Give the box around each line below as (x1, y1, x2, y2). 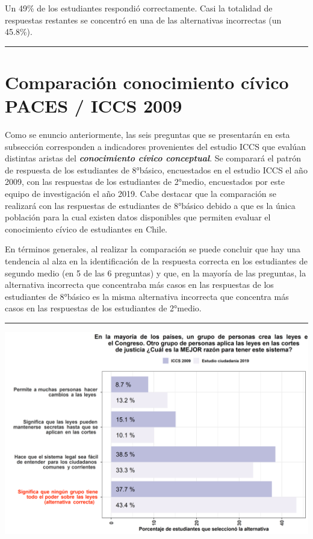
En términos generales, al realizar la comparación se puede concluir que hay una (5, 243, 301, 255)
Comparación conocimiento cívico (5, 69, 289, 94)
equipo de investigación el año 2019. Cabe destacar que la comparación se (5, 187, 276, 200)
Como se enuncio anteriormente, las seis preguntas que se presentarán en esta (5, 128, 290, 141)
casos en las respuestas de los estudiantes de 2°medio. (5, 302, 202, 314)
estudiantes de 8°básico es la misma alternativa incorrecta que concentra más (5, 290, 289, 302)
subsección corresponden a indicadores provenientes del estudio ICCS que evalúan (5, 140, 306, 152)
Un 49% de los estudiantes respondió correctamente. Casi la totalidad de (5, 2, 273, 14)
